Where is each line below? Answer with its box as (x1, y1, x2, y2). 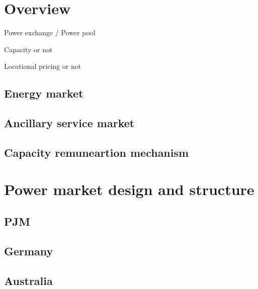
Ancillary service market (4, 115, 135, 131)
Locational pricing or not (4, 61, 81, 71)
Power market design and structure (4, 179, 254, 200)
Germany (4, 243, 53, 258)
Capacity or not (4, 44, 53, 54)
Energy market (4, 85, 83, 101)
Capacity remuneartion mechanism (4, 144, 189, 160)
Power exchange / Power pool (4, 27, 96, 38)
